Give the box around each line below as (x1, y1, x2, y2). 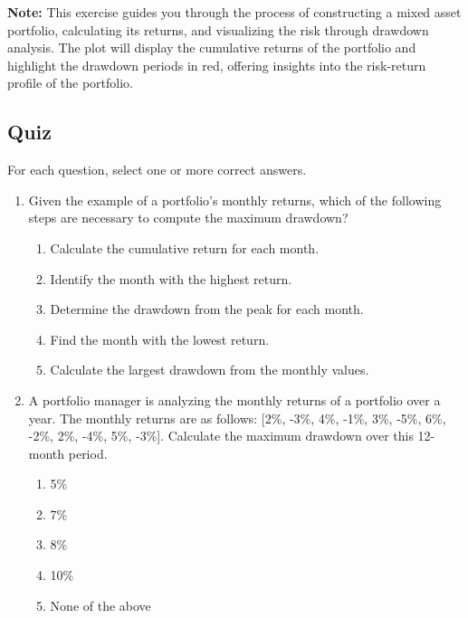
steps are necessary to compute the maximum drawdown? (28, 208, 349, 227)
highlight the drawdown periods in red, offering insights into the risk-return (7, 55, 426, 74)
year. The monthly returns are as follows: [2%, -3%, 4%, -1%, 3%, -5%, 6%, (28, 408, 446, 427)
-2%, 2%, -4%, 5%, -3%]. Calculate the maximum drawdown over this (28, 426, 414, 445)
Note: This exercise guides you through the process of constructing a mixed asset (7, 3, 462, 21)
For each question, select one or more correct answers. (7, 160, 307, 179)
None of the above (50, 595, 151, 614)
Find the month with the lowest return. (50, 329, 270, 348)
